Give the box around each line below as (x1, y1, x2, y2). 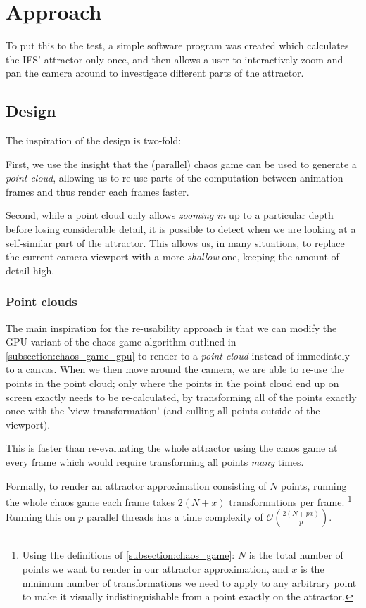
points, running (281, 478, 347, 493)
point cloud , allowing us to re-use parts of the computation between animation (6, 170, 343, 185)
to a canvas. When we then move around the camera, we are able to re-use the (6, 362, 344, 376)
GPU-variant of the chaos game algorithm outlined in (6, 334, 236, 349)
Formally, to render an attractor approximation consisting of (6, 478, 267, 493)
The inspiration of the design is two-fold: (6, 133, 182, 148)
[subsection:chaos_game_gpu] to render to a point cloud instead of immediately (6, 348, 350, 362)
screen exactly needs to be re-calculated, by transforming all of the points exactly (6, 389, 357, 404)
